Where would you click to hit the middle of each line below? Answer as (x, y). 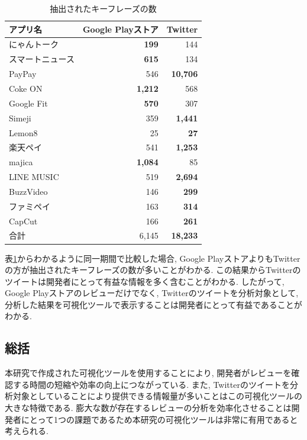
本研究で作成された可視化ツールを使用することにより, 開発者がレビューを (148, 373)
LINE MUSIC (34, 177)
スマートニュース (42, 59)
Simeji (20, 118)
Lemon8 (23, 132)
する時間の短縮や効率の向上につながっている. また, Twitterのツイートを (151, 384)
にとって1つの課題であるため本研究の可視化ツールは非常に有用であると (159, 419)
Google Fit (28, 103)
